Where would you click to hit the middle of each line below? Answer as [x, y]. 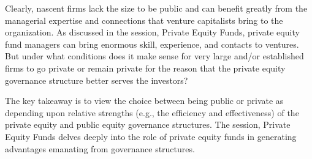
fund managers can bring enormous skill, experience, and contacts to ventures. [152, 44]
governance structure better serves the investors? [97, 80]
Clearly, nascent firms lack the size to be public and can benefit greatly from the [156, 8]
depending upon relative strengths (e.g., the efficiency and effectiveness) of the [152, 112]
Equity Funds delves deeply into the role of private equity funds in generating [151, 136]
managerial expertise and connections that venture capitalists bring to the [144, 20]
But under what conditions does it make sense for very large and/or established [154, 56]
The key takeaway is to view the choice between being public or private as [144, 101]
